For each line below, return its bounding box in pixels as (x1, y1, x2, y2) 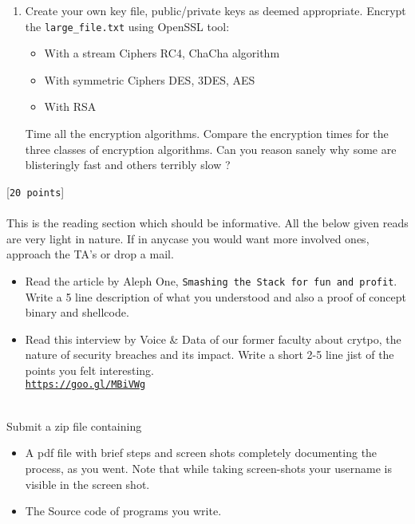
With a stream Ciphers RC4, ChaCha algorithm (44, 45, 280, 61)
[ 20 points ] (6, 183, 65, 199)
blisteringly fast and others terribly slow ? (25, 156, 231, 173)
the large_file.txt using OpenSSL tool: (25, 18, 230, 34)
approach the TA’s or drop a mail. (6, 246, 174, 262)
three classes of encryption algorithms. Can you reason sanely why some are (25, 140, 397, 157)
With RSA (44, 98, 97, 115)
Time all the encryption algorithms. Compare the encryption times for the (25, 125, 389, 142)
